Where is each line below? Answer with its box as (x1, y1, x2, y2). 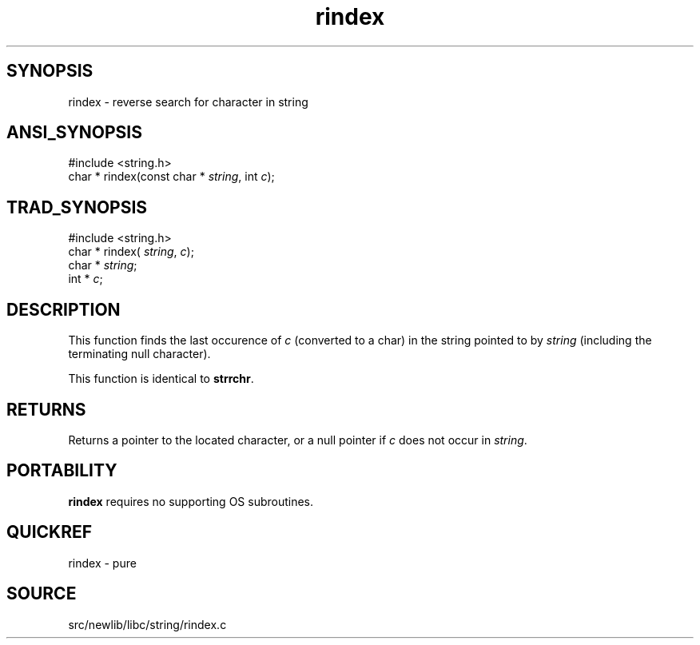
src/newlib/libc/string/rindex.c (68, 617, 227, 631)
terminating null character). (68, 347, 211, 361)
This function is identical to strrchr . (68, 372, 254, 386)
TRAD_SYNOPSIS (6, 197, 148, 217)
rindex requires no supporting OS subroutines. (68, 494, 314, 508)
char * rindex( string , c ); (68, 245, 194, 259)
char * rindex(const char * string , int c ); (68, 169, 275, 184)
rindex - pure (68, 555, 137, 570)
